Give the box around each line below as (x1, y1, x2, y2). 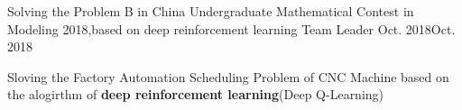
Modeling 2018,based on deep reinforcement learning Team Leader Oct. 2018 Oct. (7, 19, 456, 38)
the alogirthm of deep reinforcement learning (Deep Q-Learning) (7, 85, 384, 104)
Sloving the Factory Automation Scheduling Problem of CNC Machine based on (7, 67, 449, 86)
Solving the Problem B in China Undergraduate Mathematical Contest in (7, 2, 414, 20)
